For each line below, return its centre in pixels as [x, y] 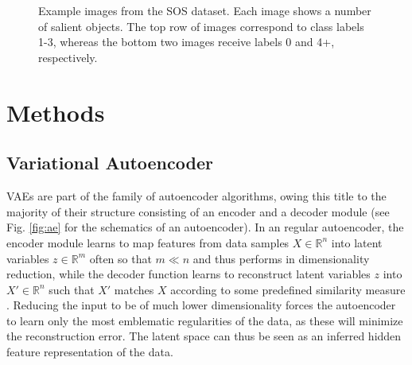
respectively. [68, 57]
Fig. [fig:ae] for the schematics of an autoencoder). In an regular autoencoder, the [205, 227]
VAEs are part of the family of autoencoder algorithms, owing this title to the [196, 196]
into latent [357, 242]
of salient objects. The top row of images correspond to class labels [201, 26]
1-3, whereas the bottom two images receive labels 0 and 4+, [187, 42]
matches [134, 289]
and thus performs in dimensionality [281, 258]
